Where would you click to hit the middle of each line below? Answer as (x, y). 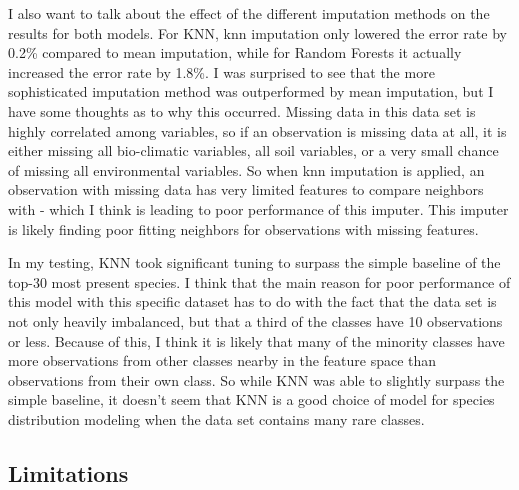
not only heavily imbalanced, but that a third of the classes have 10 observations (255, 320)
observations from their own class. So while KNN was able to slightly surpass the (256, 379)
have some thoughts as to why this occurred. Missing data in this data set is (242, 110)
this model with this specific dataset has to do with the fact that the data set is (252, 301)
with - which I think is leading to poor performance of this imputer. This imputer (258, 208)
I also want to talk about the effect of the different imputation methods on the (249, 13)
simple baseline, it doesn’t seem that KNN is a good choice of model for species (251, 399)
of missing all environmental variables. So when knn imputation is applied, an (246, 169)
